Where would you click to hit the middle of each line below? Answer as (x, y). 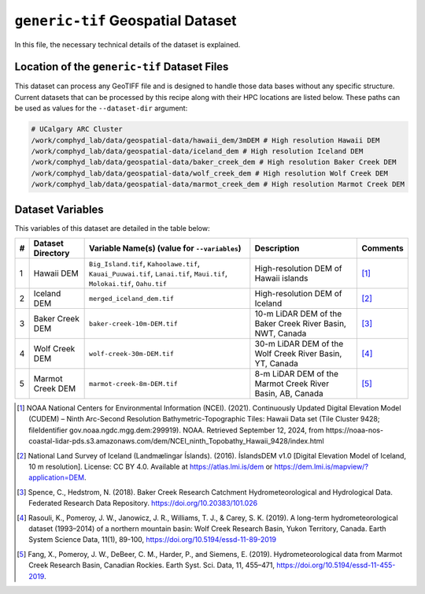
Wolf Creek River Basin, (298, 354)
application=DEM (57, 477)
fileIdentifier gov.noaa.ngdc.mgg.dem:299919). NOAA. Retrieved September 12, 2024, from (176, 430)
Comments (383, 248)
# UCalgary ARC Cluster (77, 129)
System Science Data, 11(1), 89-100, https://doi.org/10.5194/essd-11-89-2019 (153, 540)
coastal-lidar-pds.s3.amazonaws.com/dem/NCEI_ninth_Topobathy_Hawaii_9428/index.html (176, 441)
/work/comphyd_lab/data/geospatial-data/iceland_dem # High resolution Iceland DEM (197, 151)
